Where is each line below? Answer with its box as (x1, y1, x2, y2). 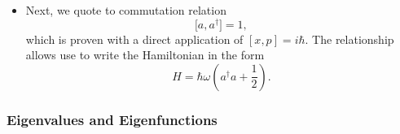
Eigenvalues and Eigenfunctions (7, 109, 218, 129)
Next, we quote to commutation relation (25, 2, 226, 18)
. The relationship (305, 30, 394, 47)
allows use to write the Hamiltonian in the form (25, 46, 265, 63)
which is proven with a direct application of (25, 30, 244, 47)
